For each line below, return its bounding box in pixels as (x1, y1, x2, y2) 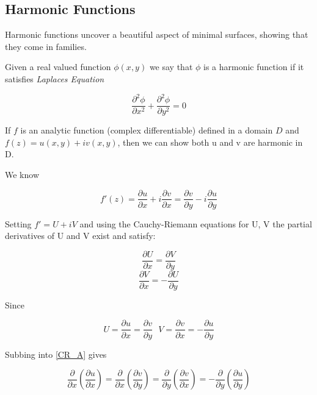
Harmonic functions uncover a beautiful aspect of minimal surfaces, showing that (5, 28, 308, 41)
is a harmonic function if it (203, 60, 304, 73)
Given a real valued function (5, 60, 111, 73)
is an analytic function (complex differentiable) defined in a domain (20, 124, 273, 137)
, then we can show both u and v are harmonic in (117, 135, 303, 148)
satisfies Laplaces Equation (5, 72, 104, 85)
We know (5, 168, 39, 180)
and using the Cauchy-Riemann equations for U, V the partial (79, 217, 312, 230)
